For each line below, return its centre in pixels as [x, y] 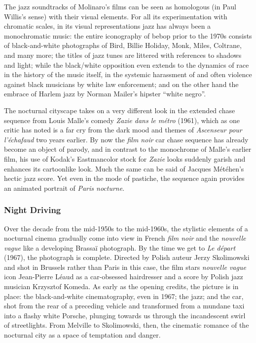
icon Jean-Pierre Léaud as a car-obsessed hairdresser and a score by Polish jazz [124, 277]
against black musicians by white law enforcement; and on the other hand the [121, 84]
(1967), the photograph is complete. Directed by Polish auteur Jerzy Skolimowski [127, 257]
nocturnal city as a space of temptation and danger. [82, 335]
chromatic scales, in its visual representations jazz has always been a [108, 26]
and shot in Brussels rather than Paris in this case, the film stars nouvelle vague [125, 267]
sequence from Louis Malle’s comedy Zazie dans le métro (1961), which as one [122, 120]
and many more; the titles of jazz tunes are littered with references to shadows [123, 55]
